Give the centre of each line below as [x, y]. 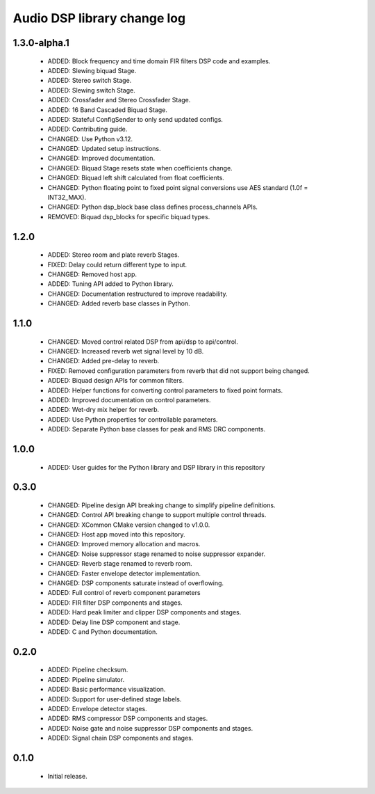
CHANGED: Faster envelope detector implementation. [124, 573]
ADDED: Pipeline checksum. [88, 670]
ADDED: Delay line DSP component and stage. [114, 622]
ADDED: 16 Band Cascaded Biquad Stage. [108, 110]
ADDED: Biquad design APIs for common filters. [116, 381]
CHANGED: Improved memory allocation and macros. [124, 544]
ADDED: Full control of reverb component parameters [124, 593]
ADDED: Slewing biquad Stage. [92, 70]
